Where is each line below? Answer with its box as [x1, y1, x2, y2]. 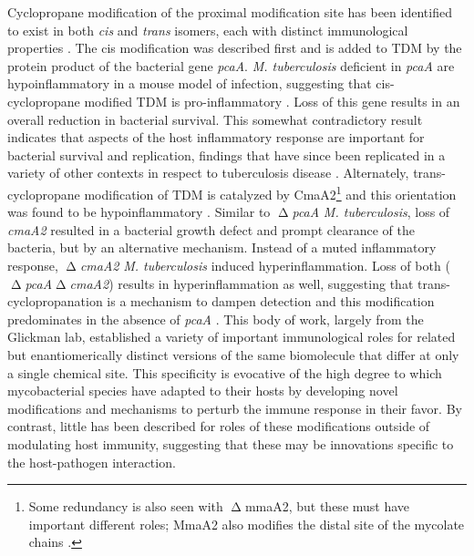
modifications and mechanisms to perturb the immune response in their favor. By [7, 398, 462, 417]
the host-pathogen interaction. [7, 452, 176, 471]
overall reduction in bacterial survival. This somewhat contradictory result [7, 109, 423, 129]
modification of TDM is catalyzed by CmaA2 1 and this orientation [84, 181, 457, 203]
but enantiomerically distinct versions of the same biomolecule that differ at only [7, 345, 459, 364]
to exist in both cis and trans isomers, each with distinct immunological [7, 20, 408, 39]
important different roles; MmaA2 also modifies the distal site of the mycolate [28, 514, 465, 533]
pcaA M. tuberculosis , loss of [292, 202, 450, 221]
